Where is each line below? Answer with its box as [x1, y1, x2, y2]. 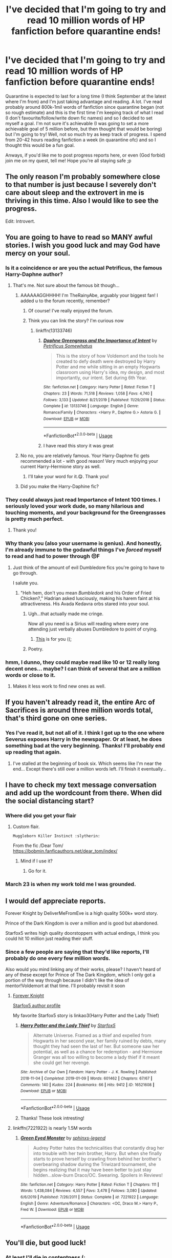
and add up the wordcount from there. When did [5, 789, 162, 797]
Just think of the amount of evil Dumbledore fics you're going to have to [12, 564, 165, 571]
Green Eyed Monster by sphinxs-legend [20, 1135, 106, 1141]
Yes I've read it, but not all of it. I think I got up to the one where [5, 730, 165, 737]
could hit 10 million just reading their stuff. [5, 935, 94, 942]
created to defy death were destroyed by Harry [56, 358, 156, 365]
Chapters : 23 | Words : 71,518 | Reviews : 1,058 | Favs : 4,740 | [43, 391, 153, 396]
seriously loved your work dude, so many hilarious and [5, 502, 144, 509]
